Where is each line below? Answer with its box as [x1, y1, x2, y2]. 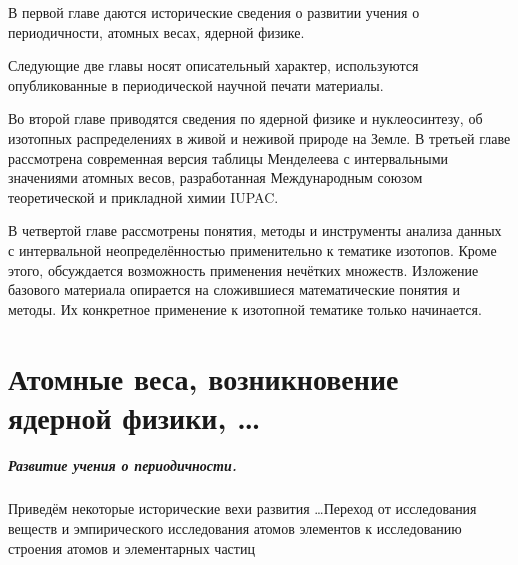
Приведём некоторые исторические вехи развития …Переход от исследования [8, 498, 477, 519]
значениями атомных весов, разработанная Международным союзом [8, 167, 423, 188]
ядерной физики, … [8, 396, 261, 437]
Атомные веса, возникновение [8, 357, 399, 398]
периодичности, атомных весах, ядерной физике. [8, 21, 305, 42]
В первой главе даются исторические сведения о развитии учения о [8, 2, 420, 22]
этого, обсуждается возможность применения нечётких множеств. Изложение [8, 259, 479, 280]
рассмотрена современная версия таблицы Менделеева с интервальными [8, 147, 449, 168]
